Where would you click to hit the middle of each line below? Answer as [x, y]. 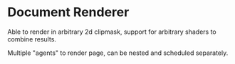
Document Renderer [68, 12]
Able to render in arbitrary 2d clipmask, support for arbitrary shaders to [112, 32]
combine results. [32, 39]
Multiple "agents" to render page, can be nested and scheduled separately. [118, 53]
